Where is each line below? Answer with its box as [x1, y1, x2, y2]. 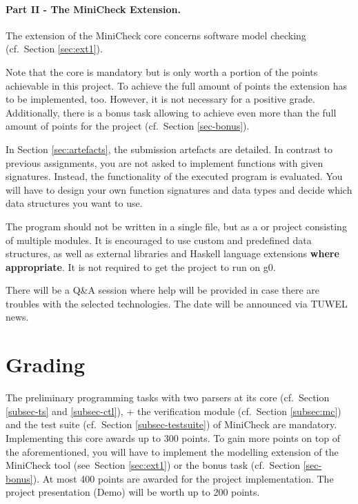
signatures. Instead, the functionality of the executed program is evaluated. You [6, 169, 343, 183]
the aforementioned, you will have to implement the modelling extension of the [6, 444, 339, 458]
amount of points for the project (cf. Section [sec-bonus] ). [6, 119, 250, 133]
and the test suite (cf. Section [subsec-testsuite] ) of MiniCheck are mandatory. [6, 417, 337, 432]
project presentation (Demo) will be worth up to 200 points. [6, 485, 260, 499]
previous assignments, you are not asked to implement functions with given [6, 155, 324, 170]
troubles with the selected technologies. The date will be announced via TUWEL [6, 296, 348, 310]
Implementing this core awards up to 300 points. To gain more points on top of [6, 430, 340, 445]
